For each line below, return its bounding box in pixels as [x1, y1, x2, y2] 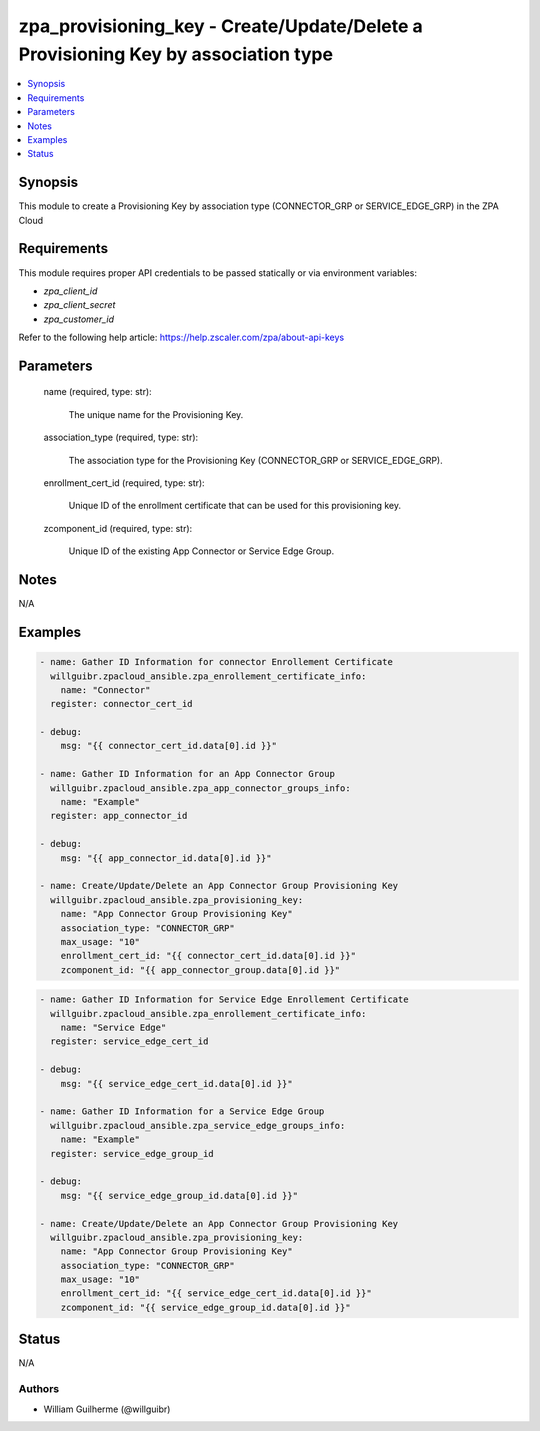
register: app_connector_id [50, 810, 188, 822]
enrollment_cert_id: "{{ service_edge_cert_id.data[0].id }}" [60, 1288, 372, 1299]
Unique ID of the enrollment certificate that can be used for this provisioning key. [68, 500, 402, 512]
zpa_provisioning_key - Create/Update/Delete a [18, 15, 424, 37]
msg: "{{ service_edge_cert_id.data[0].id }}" [60, 1078, 294, 1089]
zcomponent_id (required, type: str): [43, 522, 193, 534]
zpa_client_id [43, 285, 98, 297]
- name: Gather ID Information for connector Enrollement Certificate [39, 656, 394, 668]
